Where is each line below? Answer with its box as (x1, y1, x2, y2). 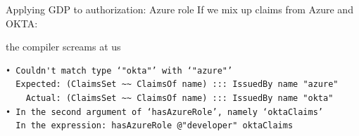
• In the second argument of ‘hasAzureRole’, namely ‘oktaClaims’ (6, 107, 324, 117)
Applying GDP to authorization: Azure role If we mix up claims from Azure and (6, 2, 353, 16)
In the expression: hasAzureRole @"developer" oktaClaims (15, 121, 294, 131)
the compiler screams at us (6, 39, 121, 54)
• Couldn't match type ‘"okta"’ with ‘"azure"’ (6, 65, 233, 76)
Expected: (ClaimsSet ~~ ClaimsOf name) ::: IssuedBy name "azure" (15, 79, 339, 90)
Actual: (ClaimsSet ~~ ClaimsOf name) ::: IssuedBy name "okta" (25, 93, 334, 103)
